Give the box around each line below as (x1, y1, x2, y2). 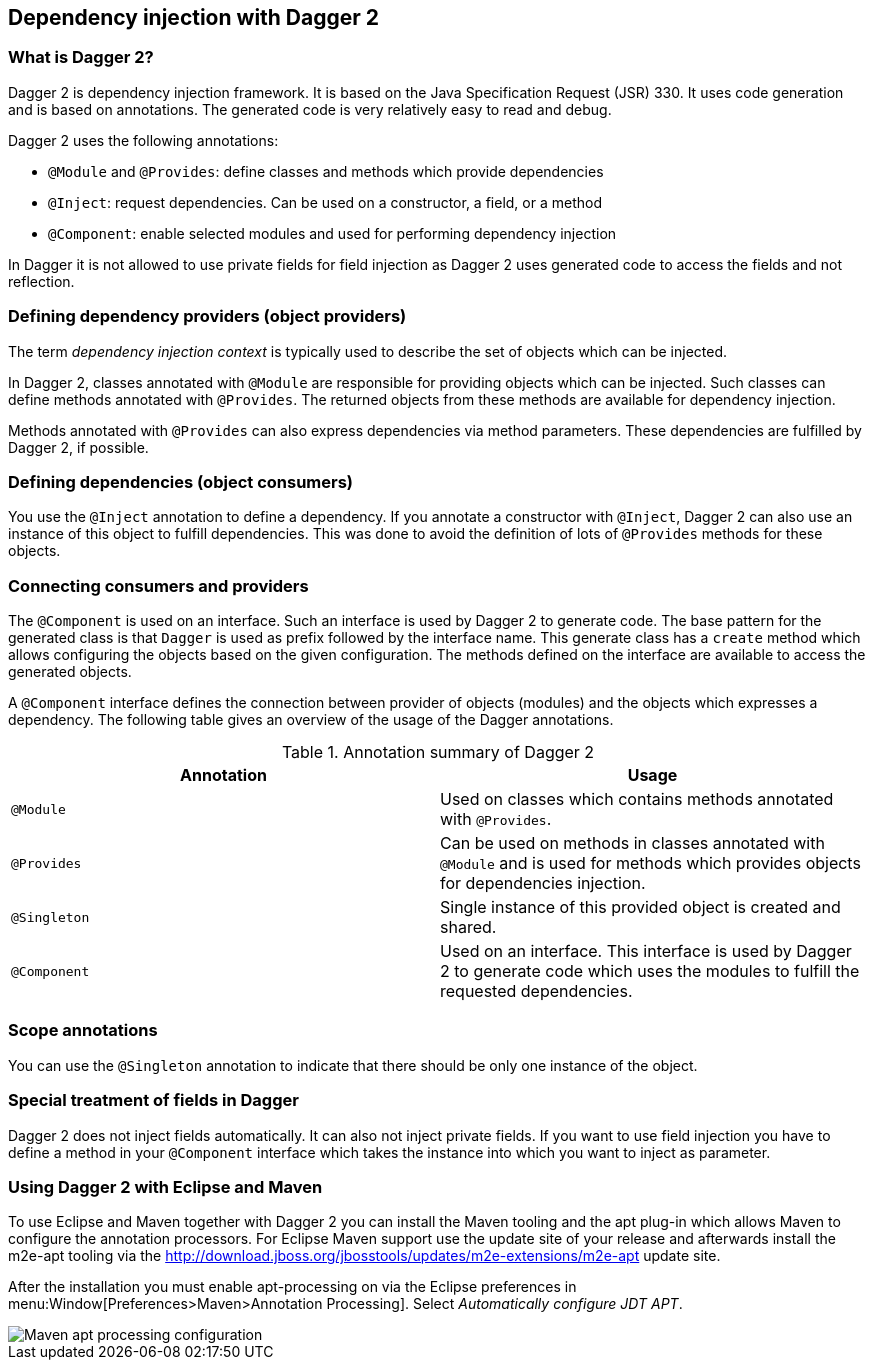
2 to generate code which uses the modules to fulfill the (440, 961, 860, 982)
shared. (440, 917, 497, 938)
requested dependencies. (440, 981, 633, 1002)
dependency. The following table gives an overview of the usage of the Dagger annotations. (8, 711, 614, 729)
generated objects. (8, 663, 132, 681)
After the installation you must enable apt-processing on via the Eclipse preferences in (8, 1278, 577, 1296)
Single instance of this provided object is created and (440, 897, 841, 918)
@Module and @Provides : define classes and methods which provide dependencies (48, 162, 604, 180)
